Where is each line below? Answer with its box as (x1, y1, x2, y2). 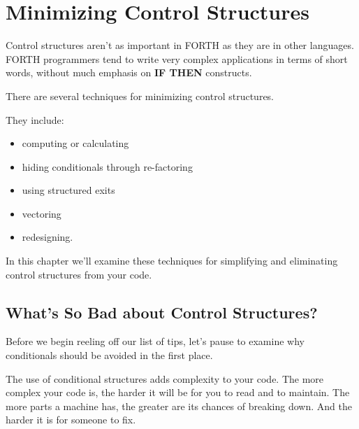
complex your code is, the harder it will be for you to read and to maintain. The (6, 385, 350, 400)
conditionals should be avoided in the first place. (6, 348, 213, 363)
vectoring (22, 206, 61, 220)
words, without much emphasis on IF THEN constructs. (6, 65, 252, 80)
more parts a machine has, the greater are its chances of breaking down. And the (6, 398, 352, 413)
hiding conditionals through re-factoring (22, 159, 193, 174)
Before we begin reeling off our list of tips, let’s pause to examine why (6, 334, 305, 349)
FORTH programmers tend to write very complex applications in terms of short (6, 51, 348, 66)
